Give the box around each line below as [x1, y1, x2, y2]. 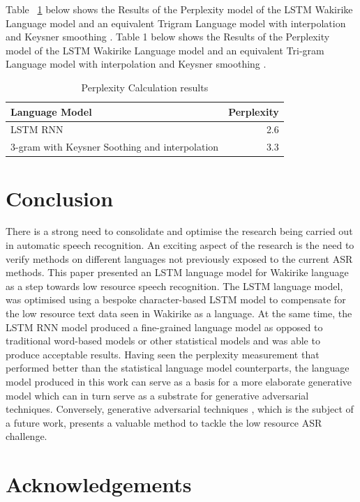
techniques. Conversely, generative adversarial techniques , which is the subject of [6, 402, 354, 416]
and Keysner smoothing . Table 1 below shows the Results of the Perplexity [6, 29, 330, 44]
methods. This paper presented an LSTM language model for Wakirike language [6, 265, 349, 280]
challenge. [6, 429, 47, 443]
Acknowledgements [6, 470, 192, 499]
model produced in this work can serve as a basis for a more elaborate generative [6, 374, 352, 388]
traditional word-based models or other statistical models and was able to [6, 333, 320, 348]
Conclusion [6, 183, 114, 212]
